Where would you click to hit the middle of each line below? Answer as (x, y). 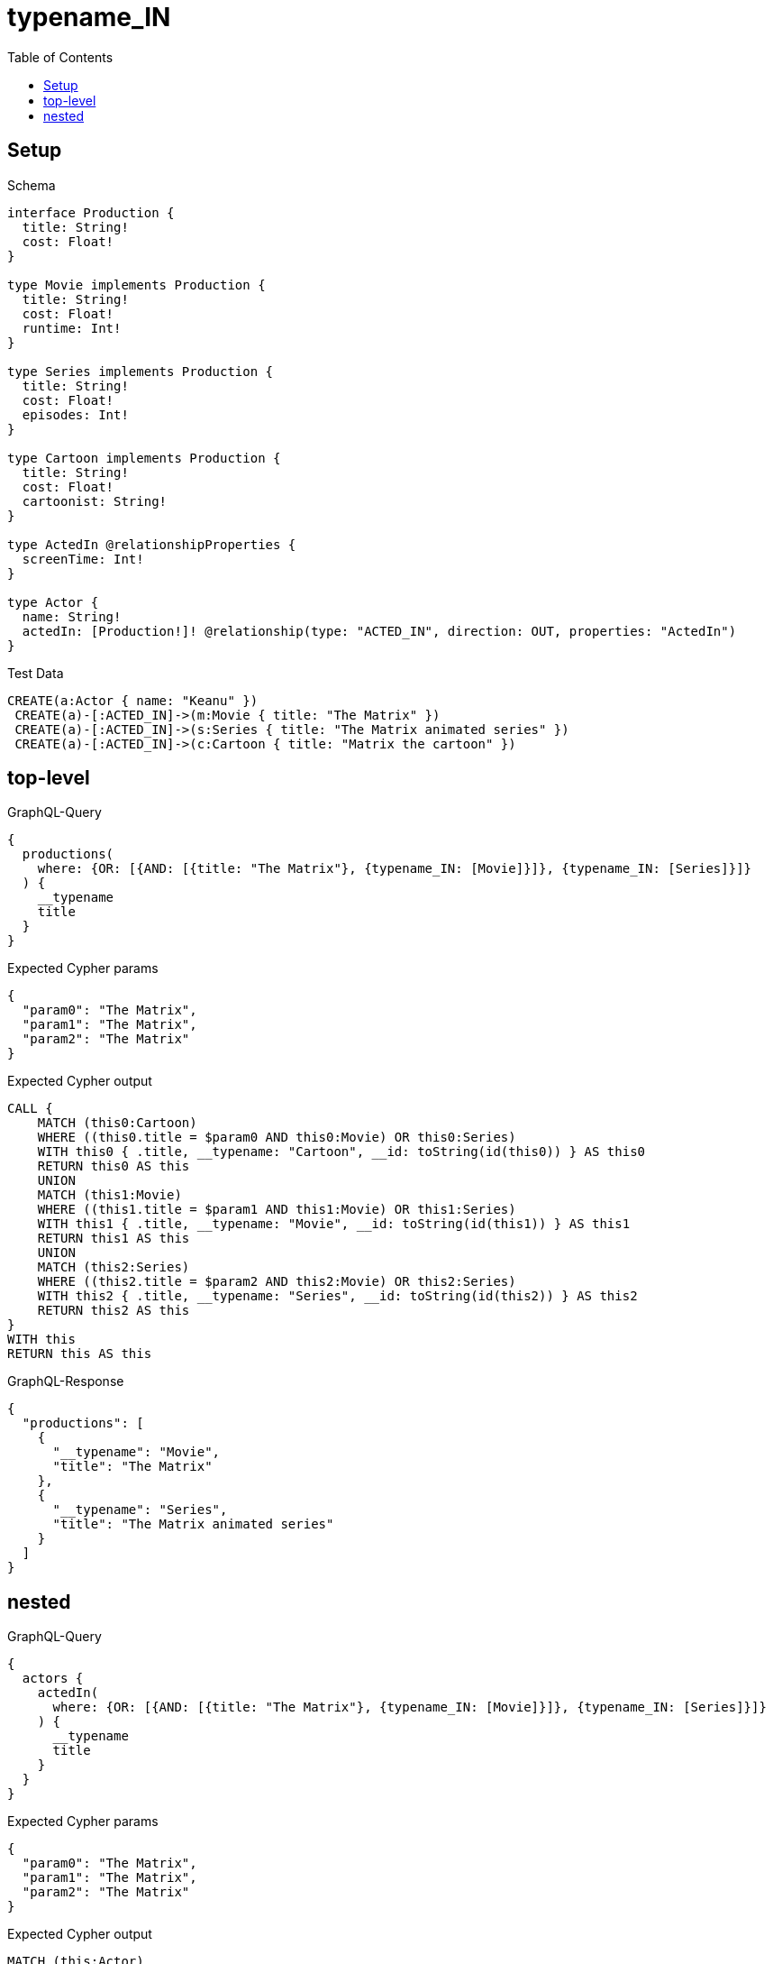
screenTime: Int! (83, 559)
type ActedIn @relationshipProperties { (152, 544)
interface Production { (91, 212)
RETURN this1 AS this (114, 1239)
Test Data (36, 673)
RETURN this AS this (80, 1354)
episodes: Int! (75, 414)
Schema (32, 185)
